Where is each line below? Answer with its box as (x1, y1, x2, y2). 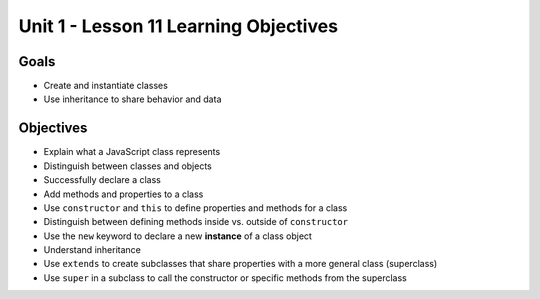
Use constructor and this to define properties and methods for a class (43, 201, 348, 214)
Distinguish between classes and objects (43, 160, 212, 172)
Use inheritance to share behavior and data (43, 93, 222, 105)
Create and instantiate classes (43, 80, 169, 92)
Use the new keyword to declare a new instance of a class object (43, 230, 312, 242)
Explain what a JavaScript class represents (43, 146, 221, 158)
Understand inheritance (43, 244, 142, 256)
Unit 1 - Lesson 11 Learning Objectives (18, 15, 339, 37)
